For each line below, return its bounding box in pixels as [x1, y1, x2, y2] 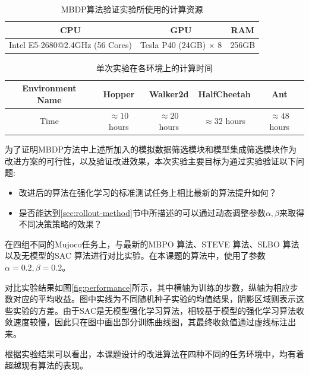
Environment [22, 82, 77, 94]
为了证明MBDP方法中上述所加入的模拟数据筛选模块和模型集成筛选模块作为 [5, 143, 297, 155]
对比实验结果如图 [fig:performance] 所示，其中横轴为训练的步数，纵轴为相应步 [5, 281, 298, 293]
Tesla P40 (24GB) [140, 39, 206, 51]
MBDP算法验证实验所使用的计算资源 [61, 3, 203, 15]
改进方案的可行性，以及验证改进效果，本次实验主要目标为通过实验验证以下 [5, 154, 296, 167]
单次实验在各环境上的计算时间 [96, 61, 213, 74]
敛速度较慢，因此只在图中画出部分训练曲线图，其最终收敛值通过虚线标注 [5, 316, 288, 328]
